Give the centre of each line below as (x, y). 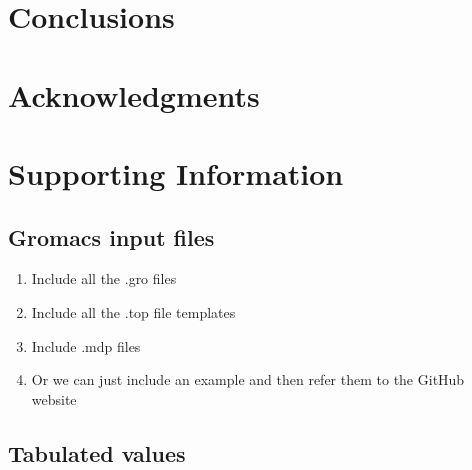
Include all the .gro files (104, 278)
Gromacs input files (111, 236)
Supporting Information (176, 172)
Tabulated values (97, 452)
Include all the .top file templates (133, 311)
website (54, 398)
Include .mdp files (86, 345)
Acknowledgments (134, 94)
